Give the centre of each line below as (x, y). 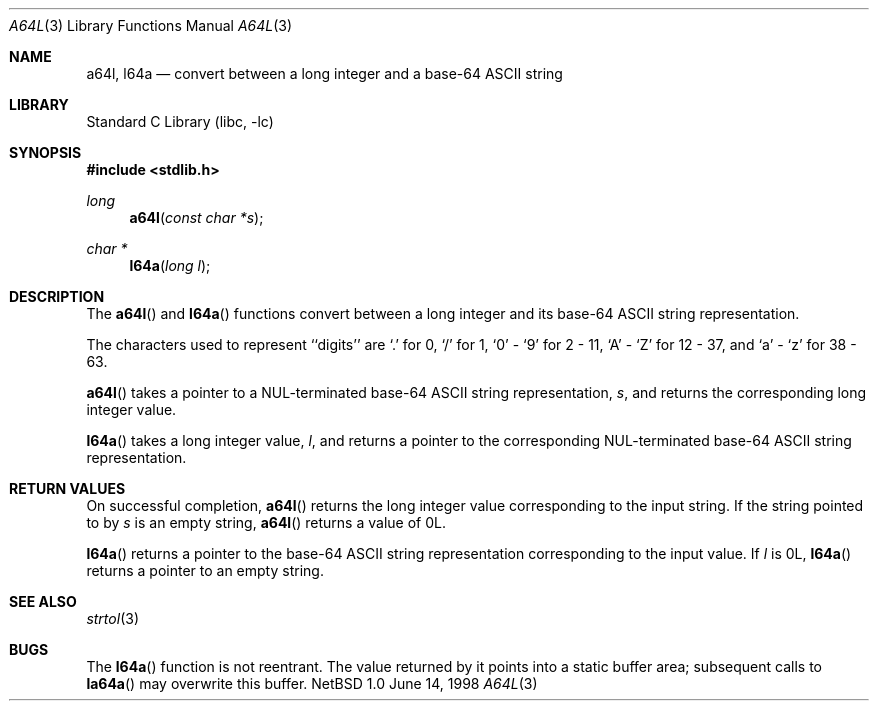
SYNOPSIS (45, 152)
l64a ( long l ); (170, 265)
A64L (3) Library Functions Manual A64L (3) (151, 25)
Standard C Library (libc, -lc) (180, 121)
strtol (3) (112, 618)
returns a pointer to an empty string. (205, 570)
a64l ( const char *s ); (196, 217)
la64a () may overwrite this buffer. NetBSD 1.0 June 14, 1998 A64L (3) (312, 683)
